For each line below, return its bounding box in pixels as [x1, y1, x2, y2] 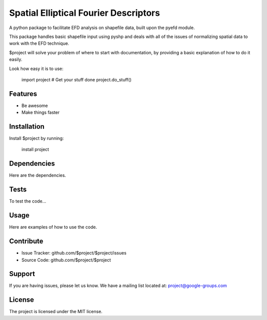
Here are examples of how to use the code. [9, 224, 97, 230]
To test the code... [9, 198, 46, 204]
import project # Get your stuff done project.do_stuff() [21, 76, 132, 82]
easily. [9, 57, 22, 63]
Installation [9, 122, 44, 131]
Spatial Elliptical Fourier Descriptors [9, 7, 160, 18]
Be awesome [21, 103, 48, 108]
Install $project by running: [9, 136, 64, 142]
